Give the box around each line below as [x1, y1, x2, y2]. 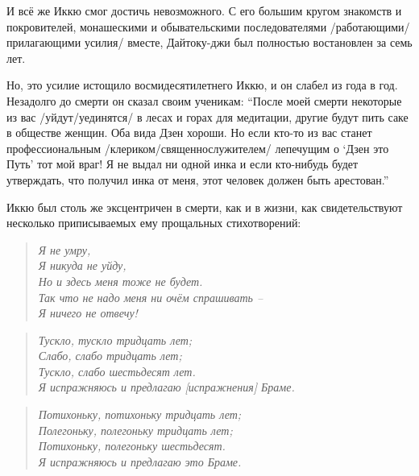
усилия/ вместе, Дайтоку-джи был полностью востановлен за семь [84, 34, 413, 51]
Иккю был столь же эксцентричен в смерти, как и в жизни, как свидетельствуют [6, 198, 403, 215]
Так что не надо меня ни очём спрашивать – [38, 288, 263, 305]
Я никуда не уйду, [38, 257, 127, 274]
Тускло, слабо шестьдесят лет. [38, 362, 196, 379]
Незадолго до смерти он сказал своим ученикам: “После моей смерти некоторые [6, 92, 402, 109]
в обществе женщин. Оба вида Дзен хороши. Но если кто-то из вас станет [6, 124, 372, 141]
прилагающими [6, 34, 81, 51]
